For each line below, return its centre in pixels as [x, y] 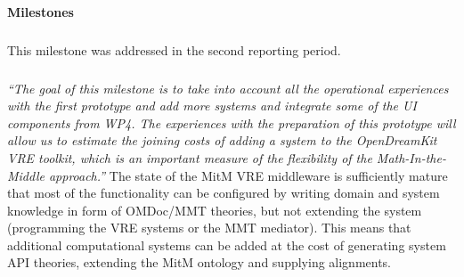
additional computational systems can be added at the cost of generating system [227, 244]
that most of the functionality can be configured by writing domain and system [224, 193]
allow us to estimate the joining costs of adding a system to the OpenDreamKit [222, 140]
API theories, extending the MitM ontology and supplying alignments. [199, 262]
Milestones [41, 11]
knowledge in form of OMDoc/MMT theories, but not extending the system [215, 210]
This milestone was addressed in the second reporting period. [174, 49]
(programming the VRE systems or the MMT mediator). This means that [209, 228]
